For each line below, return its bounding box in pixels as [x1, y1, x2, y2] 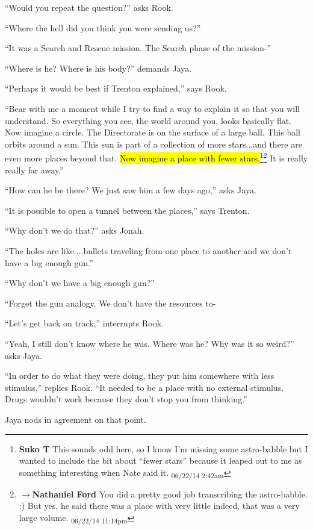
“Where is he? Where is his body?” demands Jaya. [5, 61, 192, 74]
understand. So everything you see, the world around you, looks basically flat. [5, 114, 292, 126]
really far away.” [5, 163, 64, 176]
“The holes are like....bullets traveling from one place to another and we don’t [5, 244, 292, 257]
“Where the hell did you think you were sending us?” [5, 21, 201, 34]
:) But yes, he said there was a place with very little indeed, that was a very [19, 499, 300, 512]
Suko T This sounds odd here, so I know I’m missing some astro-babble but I [19, 442, 308, 455]
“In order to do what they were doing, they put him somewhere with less [5, 369, 274, 382]
